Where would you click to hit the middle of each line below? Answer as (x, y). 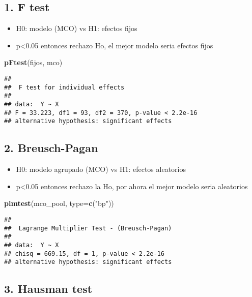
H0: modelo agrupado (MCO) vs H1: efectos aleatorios (101, 169)
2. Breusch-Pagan (51, 148)
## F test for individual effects (64, 87)
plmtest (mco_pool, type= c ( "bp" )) (59, 203)
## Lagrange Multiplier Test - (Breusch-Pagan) (88, 228)
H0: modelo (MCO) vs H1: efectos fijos (77, 28)
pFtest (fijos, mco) (33, 62)
